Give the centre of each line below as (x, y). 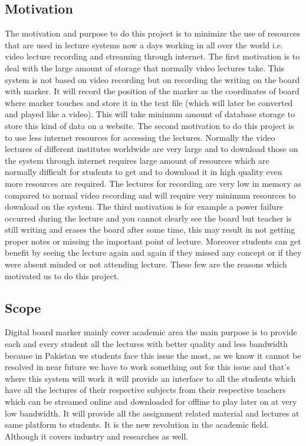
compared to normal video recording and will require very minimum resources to (150, 195)
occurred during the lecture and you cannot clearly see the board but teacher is (148, 218)
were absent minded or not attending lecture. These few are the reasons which (146, 264)
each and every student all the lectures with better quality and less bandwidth (146, 344)
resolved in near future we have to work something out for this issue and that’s (147, 367)
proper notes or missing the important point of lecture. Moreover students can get (153, 241)
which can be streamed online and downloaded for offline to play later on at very (151, 402)
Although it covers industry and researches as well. (97, 436)
